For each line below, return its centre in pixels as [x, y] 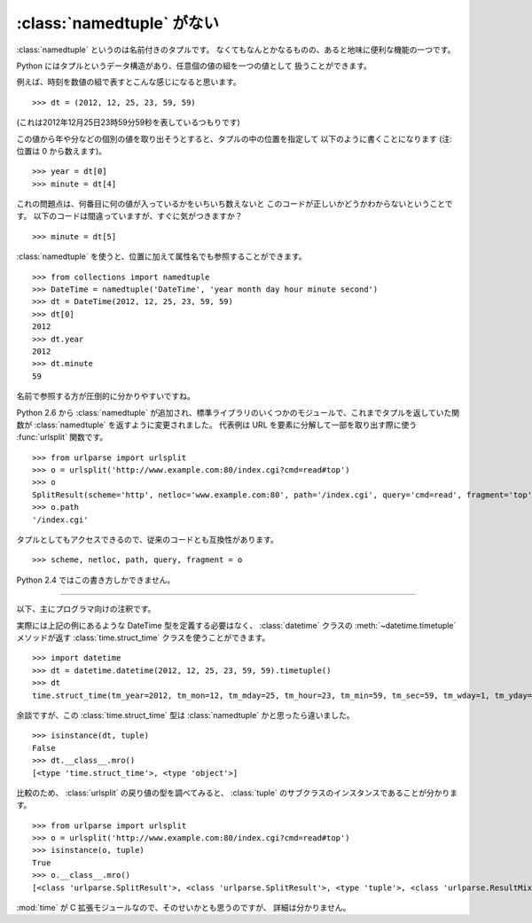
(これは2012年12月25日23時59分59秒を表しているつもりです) [129, 122]
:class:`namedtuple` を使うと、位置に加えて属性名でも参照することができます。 [161, 256]
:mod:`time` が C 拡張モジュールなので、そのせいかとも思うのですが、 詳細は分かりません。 [184, 908]
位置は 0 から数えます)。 [61, 151]
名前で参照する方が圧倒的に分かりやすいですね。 [106, 396]
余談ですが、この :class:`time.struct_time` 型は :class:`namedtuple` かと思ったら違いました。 [185, 715]
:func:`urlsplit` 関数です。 [62, 437]
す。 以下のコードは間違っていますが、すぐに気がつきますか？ [129, 216]
